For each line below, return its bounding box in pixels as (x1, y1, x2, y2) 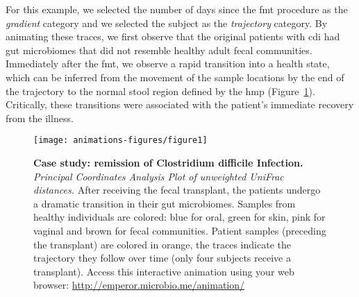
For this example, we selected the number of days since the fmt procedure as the (6, 2, 348, 16)
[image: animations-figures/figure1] (33, 135, 208, 146)
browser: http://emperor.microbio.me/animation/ (33, 278, 245, 292)
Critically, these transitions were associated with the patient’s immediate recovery (6, 97, 354, 112)
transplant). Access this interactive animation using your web (33, 264, 294, 278)
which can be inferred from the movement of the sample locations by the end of (6, 69, 344, 84)
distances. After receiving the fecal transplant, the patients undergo (33, 183, 321, 197)
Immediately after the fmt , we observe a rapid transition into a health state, (6, 56, 330, 71)
